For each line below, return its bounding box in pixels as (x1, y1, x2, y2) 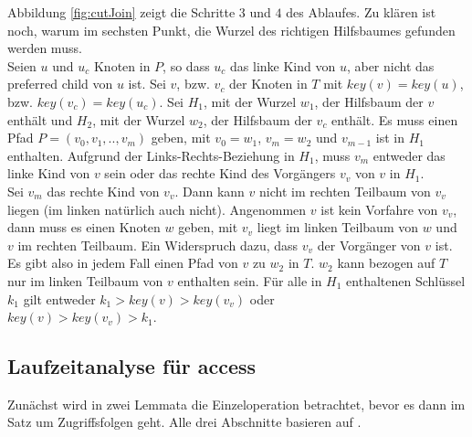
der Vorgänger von (317, 235, 421, 254)
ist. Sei (128, 74, 166, 93)
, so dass (163, 56, 210, 75)
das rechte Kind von (47, 181, 160, 200)
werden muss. (7, 38, 82, 58)
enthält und (7, 110, 73, 129)
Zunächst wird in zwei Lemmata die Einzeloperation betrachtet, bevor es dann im (7, 394, 466, 413)
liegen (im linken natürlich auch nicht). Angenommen (7, 199, 307, 218)
